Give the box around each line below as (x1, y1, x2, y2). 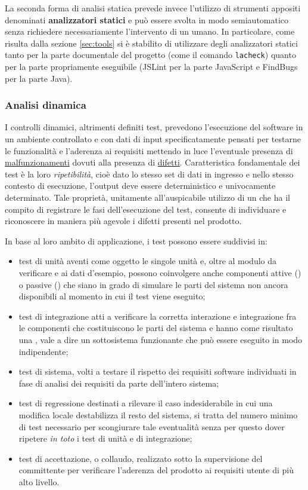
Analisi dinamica (5, 97, 86, 112)
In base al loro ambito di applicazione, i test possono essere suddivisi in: (5, 234, 267, 247)
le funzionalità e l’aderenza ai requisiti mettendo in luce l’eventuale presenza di (5, 144, 293, 157)
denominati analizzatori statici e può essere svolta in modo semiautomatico (5, 13, 289, 26)
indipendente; (18, 345, 69, 357)
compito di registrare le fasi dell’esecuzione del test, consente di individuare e (5, 203, 287, 215)
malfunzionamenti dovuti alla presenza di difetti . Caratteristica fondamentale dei (5, 156, 300, 169)
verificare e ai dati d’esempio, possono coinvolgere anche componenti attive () (18, 266, 301, 278)
